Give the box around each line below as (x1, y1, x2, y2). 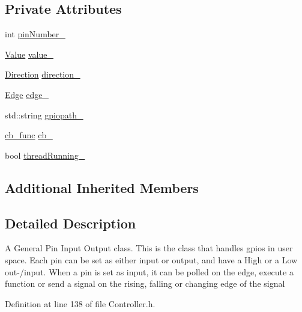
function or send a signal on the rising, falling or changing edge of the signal (5, 277, 285, 290)
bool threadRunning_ (5, 148, 85, 161)
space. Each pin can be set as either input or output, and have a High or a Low (5, 253, 298, 266)
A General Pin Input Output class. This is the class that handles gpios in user (5, 242, 293, 254)
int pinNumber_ (5, 28, 65, 40)
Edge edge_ (5, 88, 49, 100)
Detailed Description (5, 213, 136, 232)
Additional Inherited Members (5, 178, 199, 197)
